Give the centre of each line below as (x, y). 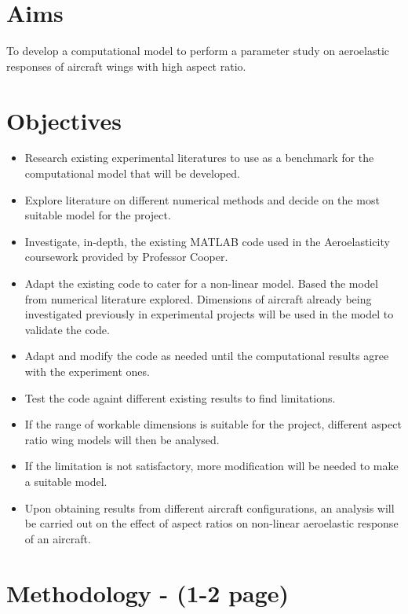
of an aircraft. (58, 538)
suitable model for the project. (98, 215)
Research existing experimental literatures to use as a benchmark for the (199, 158)
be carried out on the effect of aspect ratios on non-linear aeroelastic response (211, 523)
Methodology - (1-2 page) (148, 592)
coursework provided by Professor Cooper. (126, 257)
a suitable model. (66, 481)
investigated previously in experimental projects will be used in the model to (209, 314)
